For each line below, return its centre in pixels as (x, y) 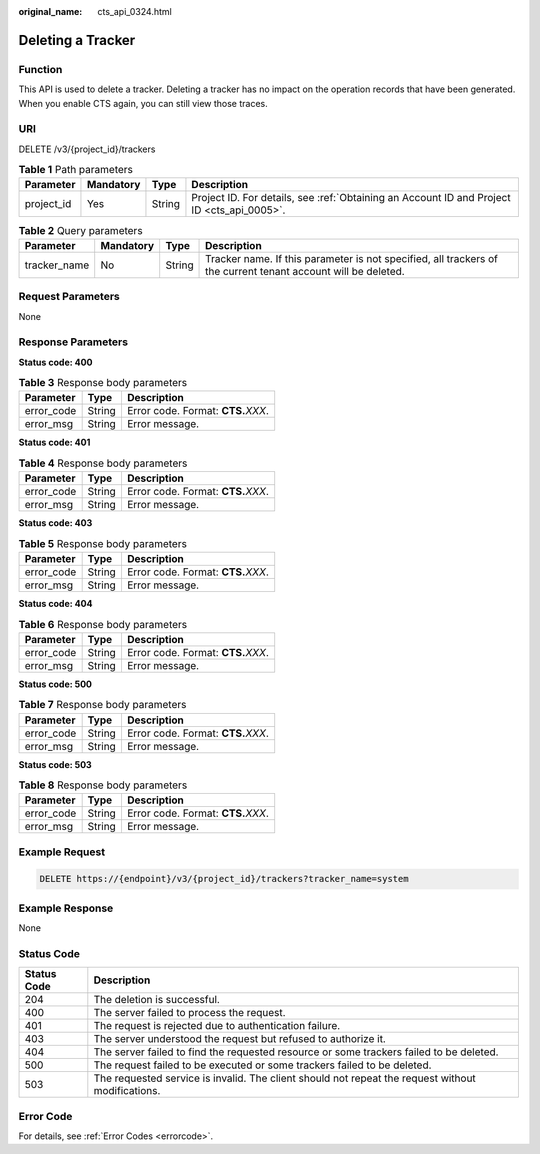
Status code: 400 (55, 362)
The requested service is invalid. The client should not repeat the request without (285, 1078)
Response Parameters (73, 342)
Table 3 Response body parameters (103, 383)
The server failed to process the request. (189, 1013)
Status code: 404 (55, 604)
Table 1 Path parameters (76, 170)
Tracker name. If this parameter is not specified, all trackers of (352, 258)
